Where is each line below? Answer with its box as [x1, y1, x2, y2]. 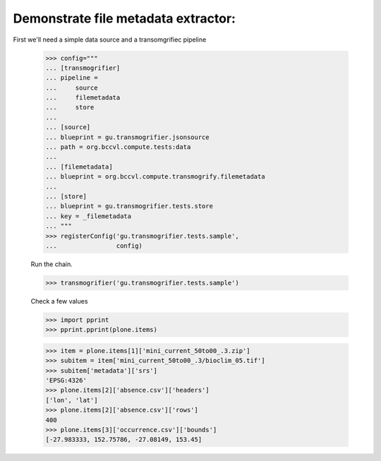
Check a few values [30, 297, 88, 305]
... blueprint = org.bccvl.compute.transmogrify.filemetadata [45, 173, 265, 181]
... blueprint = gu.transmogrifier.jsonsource [45, 133, 210, 141]
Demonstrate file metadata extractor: [13, 11, 236, 26]
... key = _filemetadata [45, 212, 132, 220]
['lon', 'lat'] [45, 396, 98, 404]
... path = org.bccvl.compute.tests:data [45, 143, 191, 151]
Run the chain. [30, 260, 73, 268]
